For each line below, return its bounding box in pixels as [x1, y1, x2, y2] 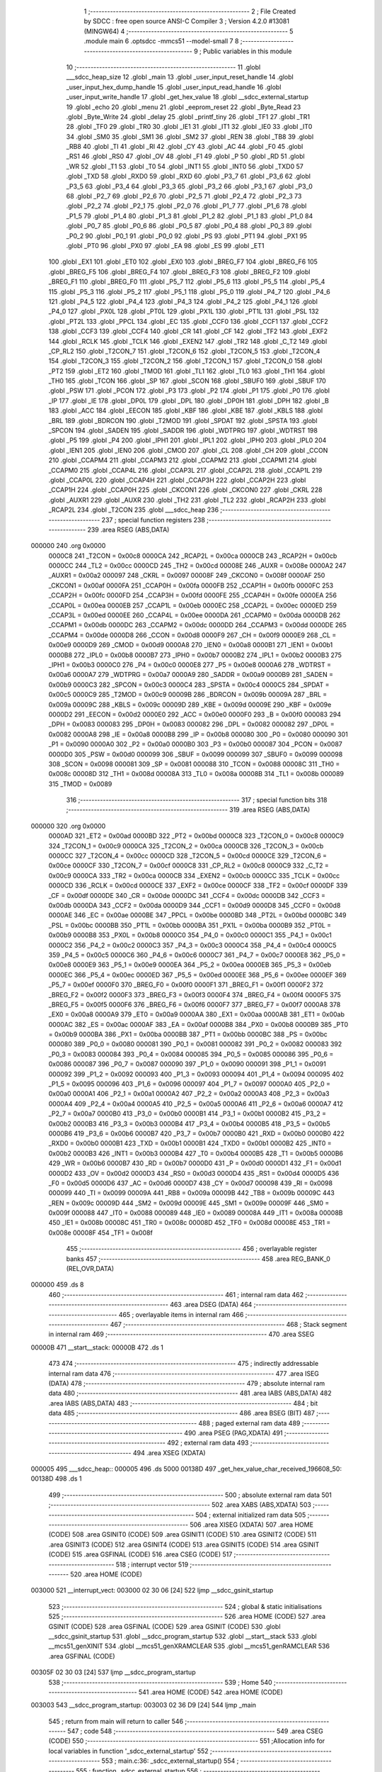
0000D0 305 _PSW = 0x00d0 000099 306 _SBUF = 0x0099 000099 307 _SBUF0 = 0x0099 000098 [48, 750, 343, 758]
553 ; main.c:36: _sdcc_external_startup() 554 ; [101, 1756, 239, 1765]
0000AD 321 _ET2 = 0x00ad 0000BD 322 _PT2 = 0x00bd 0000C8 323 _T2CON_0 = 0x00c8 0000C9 [48, 831, 345, 840]
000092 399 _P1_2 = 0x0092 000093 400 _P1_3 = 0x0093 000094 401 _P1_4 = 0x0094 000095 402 [48, 1070, 345, 1078]
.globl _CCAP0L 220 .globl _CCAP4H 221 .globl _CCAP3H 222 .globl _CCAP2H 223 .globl [48, 476, 306, 484]
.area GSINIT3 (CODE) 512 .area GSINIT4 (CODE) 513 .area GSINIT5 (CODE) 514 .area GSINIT [48, 1540, 320, 1549]
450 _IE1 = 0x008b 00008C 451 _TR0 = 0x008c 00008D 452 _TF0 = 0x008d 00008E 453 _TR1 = [48, 1218, 331, 1227]
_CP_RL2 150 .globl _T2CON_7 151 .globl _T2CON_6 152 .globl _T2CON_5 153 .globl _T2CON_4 [48, 347, 320, 355]
